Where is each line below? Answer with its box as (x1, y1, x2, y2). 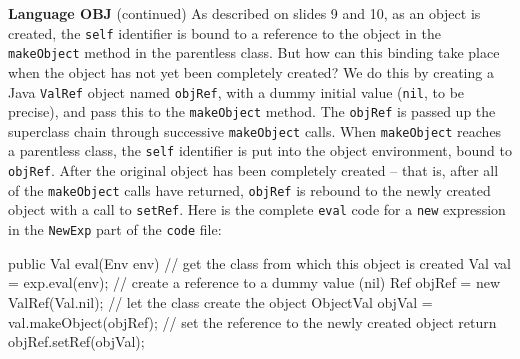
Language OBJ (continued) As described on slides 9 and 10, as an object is (8, 3, 481, 23)
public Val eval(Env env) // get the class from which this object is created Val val (8, 252, 511, 273)
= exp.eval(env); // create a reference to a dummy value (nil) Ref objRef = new (8, 272, 501, 293)
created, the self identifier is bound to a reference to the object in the (8, 22, 441, 43)
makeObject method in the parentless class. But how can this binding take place (8, 42, 500, 63)
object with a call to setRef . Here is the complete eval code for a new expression (8, 199, 506, 220)
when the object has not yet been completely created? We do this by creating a (8, 61, 494, 82)
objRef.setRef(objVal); (8, 331, 145, 352)
